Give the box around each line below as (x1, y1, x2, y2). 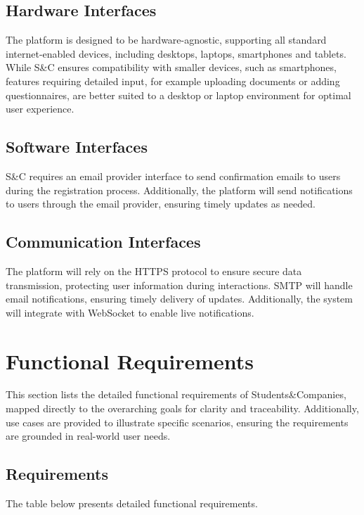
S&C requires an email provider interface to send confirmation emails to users (6, 168, 341, 183)
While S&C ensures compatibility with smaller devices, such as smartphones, (6, 60, 337, 75)
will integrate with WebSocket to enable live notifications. (6, 305, 254, 319)
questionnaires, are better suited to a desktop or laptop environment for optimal (6, 87, 351, 102)
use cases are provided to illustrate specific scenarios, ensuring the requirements (6, 414, 349, 429)
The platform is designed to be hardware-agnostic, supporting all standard (6, 32, 327, 47)
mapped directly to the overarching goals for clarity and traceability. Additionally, (6, 401, 359, 416)
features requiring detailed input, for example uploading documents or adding (6, 73, 340, 88)
